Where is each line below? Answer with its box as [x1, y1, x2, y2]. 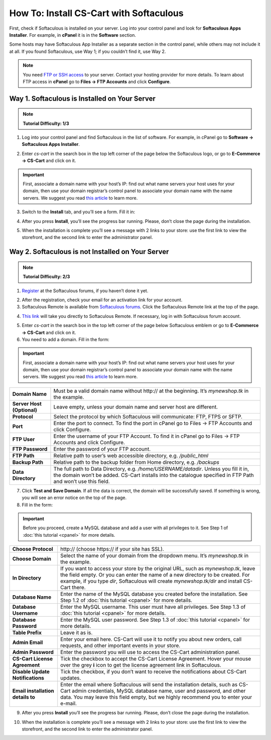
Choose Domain [12, 555, 51, 562]
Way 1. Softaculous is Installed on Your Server [9, 94, 156, 103]
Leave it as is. [60, 629, 93, 636]
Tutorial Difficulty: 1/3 [23, 120, 70, 126]
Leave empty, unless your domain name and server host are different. [53, 403, 218, 410]
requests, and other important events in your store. [60, 642, 181, 649]
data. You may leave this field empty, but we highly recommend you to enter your [60, 694, 252, 701]
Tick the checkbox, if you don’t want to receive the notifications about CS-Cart [60, 668, 246, 675]
